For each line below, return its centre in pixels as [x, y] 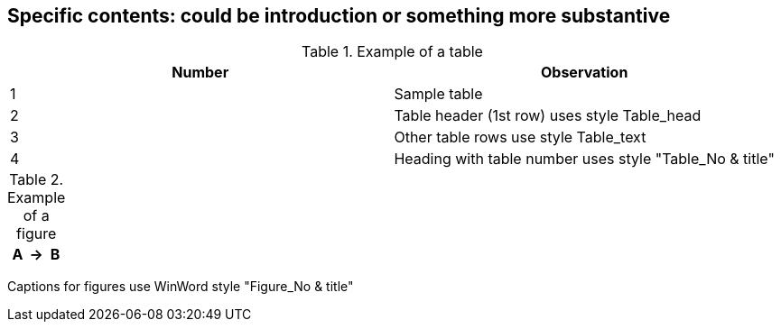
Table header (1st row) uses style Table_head [548, 116]
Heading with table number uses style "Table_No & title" [584, 159]
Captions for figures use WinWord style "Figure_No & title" [181, 287]
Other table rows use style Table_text [520, 137]
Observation [584, 73]
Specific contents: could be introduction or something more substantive [339, 16]
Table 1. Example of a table [392, 52]
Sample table [438, 94]
